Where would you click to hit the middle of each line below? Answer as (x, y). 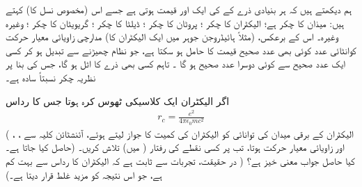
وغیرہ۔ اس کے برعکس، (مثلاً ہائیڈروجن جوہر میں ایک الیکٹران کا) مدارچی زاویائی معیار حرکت (172, 36)
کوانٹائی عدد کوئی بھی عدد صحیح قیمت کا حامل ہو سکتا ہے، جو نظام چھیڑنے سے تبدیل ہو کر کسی (181, 50)
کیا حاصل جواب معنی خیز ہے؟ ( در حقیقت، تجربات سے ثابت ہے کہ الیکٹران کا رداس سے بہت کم (180, 160)
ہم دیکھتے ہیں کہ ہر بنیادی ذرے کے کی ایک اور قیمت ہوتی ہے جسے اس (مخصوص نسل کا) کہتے (179, 9)
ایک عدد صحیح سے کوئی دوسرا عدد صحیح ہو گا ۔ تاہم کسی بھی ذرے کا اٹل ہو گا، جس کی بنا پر (176, 64)
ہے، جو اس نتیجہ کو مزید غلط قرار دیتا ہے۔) (84, 174)
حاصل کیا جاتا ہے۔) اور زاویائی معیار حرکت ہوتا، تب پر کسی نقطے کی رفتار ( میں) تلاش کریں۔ (175, 147)
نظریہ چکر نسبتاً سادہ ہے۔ (51, 77)
